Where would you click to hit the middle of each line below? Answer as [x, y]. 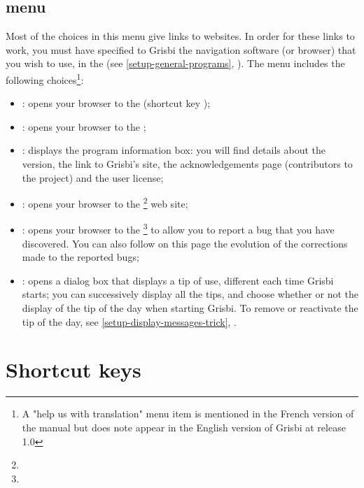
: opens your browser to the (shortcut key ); [116, 103]
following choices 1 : [45, 78]
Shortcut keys [73, 369]
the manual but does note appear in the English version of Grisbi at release [184, 427]
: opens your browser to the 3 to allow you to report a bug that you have [178, 229]
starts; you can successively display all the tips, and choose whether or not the [190, 294]
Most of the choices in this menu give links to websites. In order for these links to [180, 36]
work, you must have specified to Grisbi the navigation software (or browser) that [181, 49]
